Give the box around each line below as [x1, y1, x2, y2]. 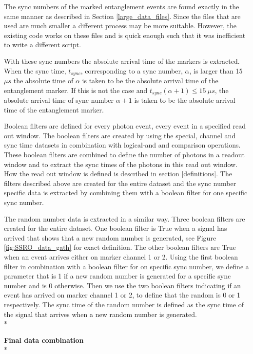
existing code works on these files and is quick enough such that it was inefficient [4, 30, 246, 40]
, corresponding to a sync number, [80, 65, 183, 75]
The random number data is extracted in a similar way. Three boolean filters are [4, 213, 245, 224]
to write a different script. [4, 39, 81, 50]
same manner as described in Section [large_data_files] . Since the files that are [4, 11, 241, 21]
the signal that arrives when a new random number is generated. [4, 309, 197, 319]
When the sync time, [4, 65, 66, 75]
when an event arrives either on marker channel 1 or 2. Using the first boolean [4, 251, 238, 261]
